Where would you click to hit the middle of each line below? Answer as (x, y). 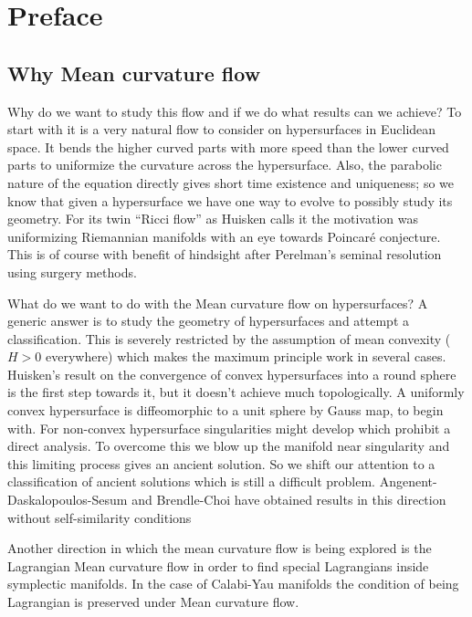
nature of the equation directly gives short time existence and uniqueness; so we (231, 182)
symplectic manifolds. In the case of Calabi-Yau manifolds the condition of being (233, 584)
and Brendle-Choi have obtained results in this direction (289, 500)
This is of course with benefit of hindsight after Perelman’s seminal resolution (225, 254)
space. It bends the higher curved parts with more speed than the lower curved (228, 146)
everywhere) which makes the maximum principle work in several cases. (246, 356)
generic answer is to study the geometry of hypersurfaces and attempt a (208, 321)
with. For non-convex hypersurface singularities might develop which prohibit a (229, 428)
